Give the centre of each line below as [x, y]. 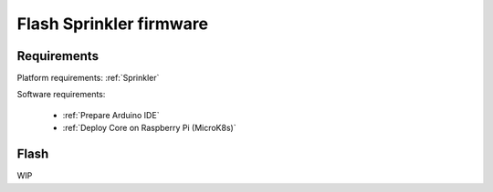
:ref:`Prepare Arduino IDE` [111, 115]
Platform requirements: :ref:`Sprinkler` [88, 78]
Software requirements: [61, 95]
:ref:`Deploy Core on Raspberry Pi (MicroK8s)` [149, 128]
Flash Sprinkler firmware [113, 24]
